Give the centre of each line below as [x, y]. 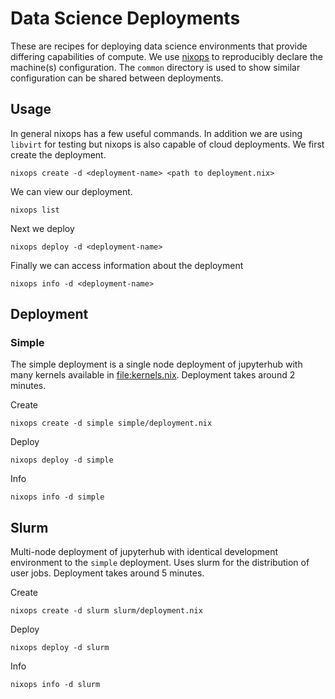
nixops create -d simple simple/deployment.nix [111, 423]
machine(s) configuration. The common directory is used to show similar [155, 67]
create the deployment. [58, 154]
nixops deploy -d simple [62, 460]
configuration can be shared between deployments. [117, 78]
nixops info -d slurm [55, 685]
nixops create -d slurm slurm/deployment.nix [106, 611]
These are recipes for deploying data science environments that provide [159, 46]
